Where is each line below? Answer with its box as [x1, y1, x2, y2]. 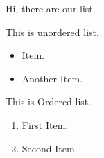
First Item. [21, 117, 69, 132]
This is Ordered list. [6, 94, 92, 109]
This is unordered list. [6, 24, 99, 39]
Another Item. [21, 71, 83, 85]
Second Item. [21, 141, 78, 155]
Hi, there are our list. [6, 1, 96, 15]
